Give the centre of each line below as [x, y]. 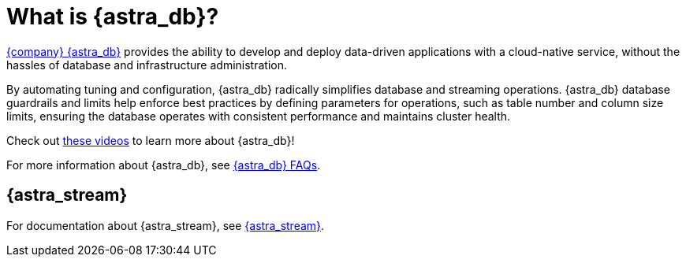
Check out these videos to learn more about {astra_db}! [151, 140]
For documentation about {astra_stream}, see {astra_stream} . [166, 225]
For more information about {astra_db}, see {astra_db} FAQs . [164, 165]
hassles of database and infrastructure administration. [147, 65]
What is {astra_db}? [113, 17]
